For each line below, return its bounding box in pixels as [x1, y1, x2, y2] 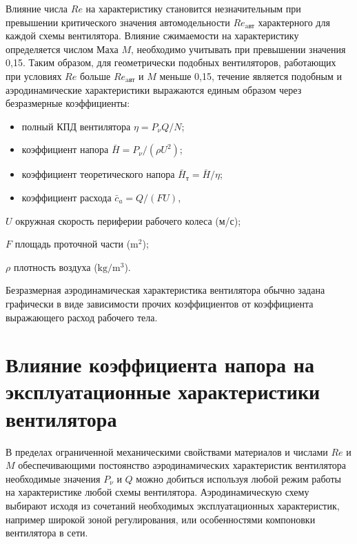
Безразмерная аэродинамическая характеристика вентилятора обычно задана [6, 283, 325, 297]
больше [79, 68, 111, 83]
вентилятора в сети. [6, 525, 88, 540]
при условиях [6, 68, 62, 83]
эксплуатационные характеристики [6, 377, 320, 405]
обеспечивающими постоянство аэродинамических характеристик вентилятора [18, 458, 347, 472]
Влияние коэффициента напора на [6, 350, 314, 379]
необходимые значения [6, 471, 101, 485]
